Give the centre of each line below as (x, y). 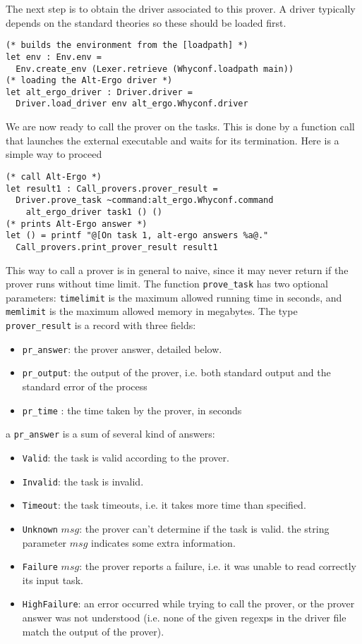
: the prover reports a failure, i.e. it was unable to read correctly (218, 566)
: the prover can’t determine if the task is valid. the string (204, 528)
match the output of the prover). (93, 631)
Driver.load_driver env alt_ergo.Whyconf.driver (132, 104)
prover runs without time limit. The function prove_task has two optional (167, 284)
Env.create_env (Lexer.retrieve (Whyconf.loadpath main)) (155, 69)
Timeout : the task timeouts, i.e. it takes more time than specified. (164, 505)
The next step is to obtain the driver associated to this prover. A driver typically (181, 8)
